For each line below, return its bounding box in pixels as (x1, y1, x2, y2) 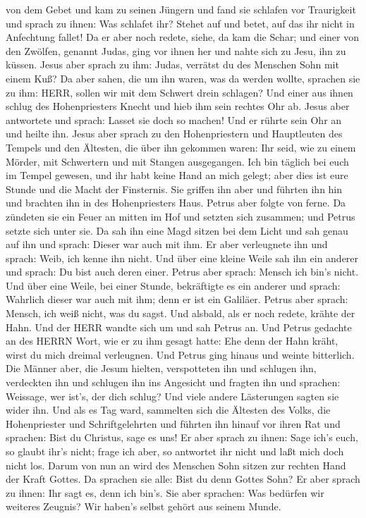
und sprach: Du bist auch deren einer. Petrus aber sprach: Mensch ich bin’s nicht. (6, 264, 359, 279)
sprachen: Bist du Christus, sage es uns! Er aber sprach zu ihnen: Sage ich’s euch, (6, 430, 358, 445)
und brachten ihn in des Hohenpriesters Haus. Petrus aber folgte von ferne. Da (6, 195, 346, 210)
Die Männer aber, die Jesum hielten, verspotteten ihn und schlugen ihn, (6, 361, 317, 376)
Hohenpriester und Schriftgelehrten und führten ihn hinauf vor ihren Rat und (6, 416, 341, 431)
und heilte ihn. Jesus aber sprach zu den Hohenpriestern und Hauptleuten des (6, 126, 343, 141)
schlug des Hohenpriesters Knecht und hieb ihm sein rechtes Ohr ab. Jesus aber (6, 99, 350, 113)
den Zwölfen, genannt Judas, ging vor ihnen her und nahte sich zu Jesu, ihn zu (6, 43, 346, 58)
